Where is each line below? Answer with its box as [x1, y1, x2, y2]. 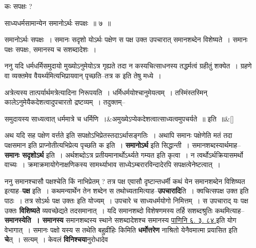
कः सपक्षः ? [4, 1, 32, 11]
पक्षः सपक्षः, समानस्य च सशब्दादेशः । [4, 44, 97, 54]
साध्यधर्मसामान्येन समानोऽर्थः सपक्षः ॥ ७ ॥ [4, 17, 111, 28]
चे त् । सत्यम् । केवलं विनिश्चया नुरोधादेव [4, 234, 108, 245]
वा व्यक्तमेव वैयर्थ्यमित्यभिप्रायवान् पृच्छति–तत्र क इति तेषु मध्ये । [4, 70, 162, 80]
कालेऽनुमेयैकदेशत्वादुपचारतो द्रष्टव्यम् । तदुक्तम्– [4, 97, 125, 107]
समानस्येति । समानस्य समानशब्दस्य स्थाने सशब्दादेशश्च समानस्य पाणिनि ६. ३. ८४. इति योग [4, 215, 237, 225]
